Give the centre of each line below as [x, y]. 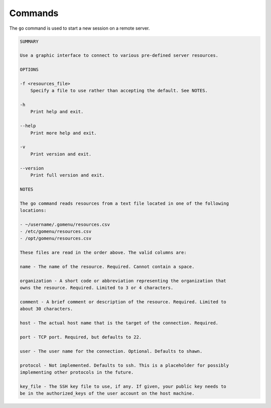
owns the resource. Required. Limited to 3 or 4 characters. [97, 288]
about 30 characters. [46, 309]
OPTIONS [29, 70]
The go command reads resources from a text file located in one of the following [124, 203]
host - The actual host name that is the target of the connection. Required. [119, 323]
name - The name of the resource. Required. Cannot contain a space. [107, 267]
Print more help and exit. [64, 133]
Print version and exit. [61, 154]
